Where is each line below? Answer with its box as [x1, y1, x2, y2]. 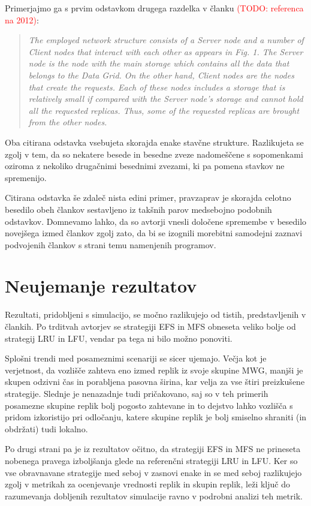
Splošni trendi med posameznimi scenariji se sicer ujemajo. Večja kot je [5, 352, 267, 365]
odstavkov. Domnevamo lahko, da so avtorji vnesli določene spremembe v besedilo [5, 215, 307, 227]
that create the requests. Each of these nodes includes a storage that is [28, 80, 285, 93]
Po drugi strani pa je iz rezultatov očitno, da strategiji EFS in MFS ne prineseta [5, 442, 301, 455]
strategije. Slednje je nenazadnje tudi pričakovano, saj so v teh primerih [5, 387, 268, 399]
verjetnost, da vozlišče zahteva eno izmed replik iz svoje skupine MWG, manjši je [5, 363, 303, 376]
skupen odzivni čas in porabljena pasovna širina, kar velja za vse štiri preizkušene [5, 375, 305, 388]
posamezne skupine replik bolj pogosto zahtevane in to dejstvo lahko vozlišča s [5, 399, 293, 411]
